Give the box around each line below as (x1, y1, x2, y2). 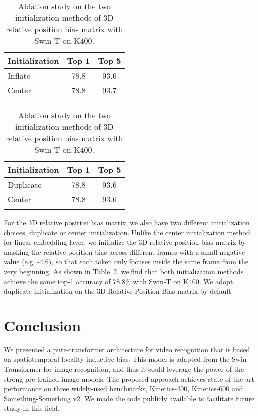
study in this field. (4, 403, 60, 413)
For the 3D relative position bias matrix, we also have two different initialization (4, 217, 250, 227)
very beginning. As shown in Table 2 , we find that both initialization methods (4, 266, 244, 276)
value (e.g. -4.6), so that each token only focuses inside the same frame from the (4, 256, 249, 267)
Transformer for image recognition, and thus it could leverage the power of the (4, 364, 244, 374)
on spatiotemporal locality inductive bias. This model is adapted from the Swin (4, 354, 247, 364)
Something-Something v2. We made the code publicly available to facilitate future (4, 393, 255, 403)
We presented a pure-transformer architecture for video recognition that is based (4, 344, 250, 354)
